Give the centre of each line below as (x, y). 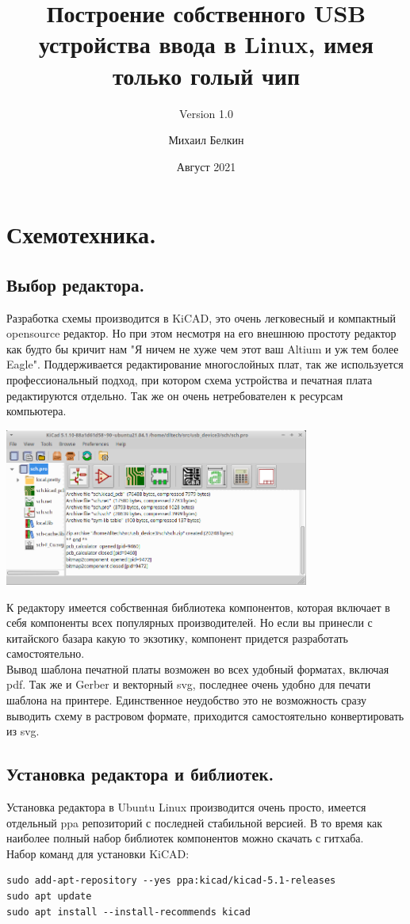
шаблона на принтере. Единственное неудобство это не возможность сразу (186, 700)
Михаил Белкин (206, 140)
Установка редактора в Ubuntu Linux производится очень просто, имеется (186, 807)
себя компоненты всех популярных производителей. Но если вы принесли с (190, 622)
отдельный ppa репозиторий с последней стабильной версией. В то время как (195, 822)
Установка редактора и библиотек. (140, 774)
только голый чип (206, 75)
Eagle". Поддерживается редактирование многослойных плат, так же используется (205, 364)
